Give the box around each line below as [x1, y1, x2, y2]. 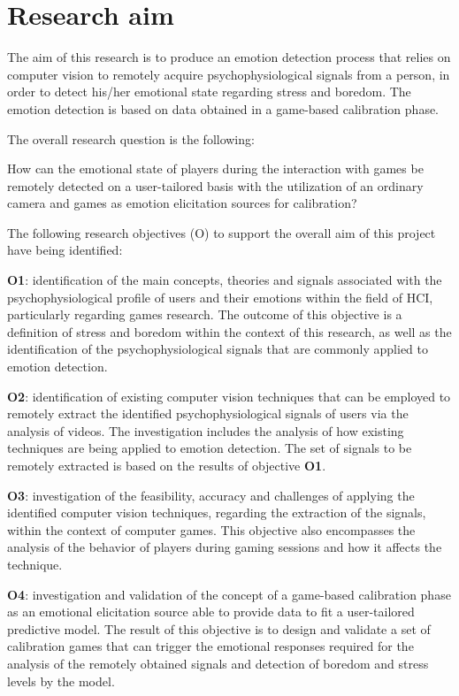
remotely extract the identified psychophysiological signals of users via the [7, 404, 409, 423]
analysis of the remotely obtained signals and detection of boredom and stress [7, 654, 429, 672]
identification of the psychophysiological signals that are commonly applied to [7, 340, 428, 358]
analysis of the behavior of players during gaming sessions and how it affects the [7, 538, 442, 556]
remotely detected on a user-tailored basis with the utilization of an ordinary [7, 176, 424, 195]
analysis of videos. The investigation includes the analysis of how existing [7, 421, 404, 440]
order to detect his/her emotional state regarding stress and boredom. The [7, 82, 411, 101]
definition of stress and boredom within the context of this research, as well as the [7, 322, 452, 340]
